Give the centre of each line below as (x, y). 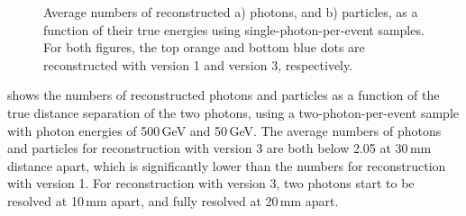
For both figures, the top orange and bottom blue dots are (204, 47)
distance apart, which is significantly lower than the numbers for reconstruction (227, 165)
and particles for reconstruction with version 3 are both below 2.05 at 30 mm (219, 148)
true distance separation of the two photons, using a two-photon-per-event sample (233, 112)
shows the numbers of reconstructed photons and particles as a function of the (224, 95)
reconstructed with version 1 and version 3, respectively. (198, 64)
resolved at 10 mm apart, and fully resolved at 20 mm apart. (173, 200)
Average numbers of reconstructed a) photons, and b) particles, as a (231, 12)
